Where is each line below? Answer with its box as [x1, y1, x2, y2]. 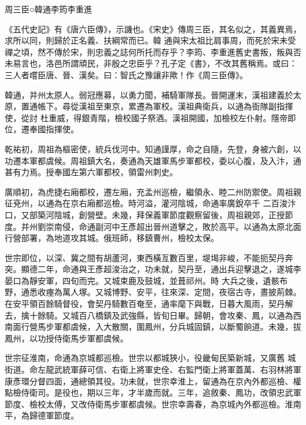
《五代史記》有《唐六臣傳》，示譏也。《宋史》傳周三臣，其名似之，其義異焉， [5, 22, 301, 35]
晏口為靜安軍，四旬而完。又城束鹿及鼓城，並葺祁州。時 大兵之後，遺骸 [5, 274, 280, 286]
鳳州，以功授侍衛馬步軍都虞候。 [5, 332, 128, 344]
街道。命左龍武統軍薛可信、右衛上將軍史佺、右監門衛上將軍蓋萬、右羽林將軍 [5, 363, 301, 376]
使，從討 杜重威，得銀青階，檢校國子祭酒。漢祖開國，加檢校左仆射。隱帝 [5, 111, 288, 123]
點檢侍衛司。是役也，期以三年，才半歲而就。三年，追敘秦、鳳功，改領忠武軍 [5, 386, 301, 399]
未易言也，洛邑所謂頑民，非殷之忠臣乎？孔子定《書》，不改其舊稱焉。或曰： [5, 57, 297, 69]
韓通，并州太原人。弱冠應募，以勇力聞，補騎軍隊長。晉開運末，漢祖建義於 [5, 88, 293, 101]
